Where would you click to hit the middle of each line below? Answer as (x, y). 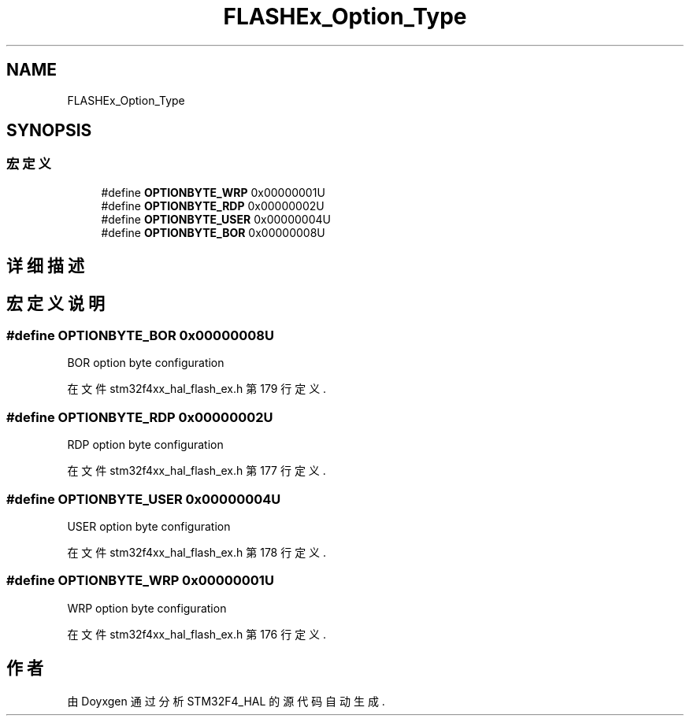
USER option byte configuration (149, 526)
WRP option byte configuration (147, 608)
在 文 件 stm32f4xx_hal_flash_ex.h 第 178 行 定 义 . (197, 552)
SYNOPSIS (49, 131)
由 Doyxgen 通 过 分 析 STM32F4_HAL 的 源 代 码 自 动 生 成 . (226, 701)
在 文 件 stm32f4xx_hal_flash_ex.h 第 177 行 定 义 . (197, 471)
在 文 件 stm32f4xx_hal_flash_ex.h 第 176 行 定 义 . (197, 634)
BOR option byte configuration (146, 363)
